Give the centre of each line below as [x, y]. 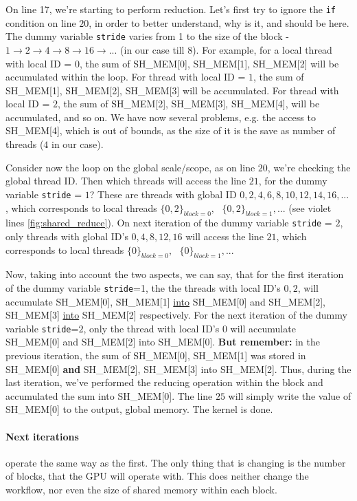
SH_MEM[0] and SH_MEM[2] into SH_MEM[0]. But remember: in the [163, 342]
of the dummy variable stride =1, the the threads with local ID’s [143, 287]
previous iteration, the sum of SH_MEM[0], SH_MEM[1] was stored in [156, 355]
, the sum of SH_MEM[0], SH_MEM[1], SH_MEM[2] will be [209, 63]
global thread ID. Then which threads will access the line [126, 181]
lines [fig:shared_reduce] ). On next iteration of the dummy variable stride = [169, 223]
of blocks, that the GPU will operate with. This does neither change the [157, 476]
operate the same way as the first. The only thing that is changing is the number [176, 462]
